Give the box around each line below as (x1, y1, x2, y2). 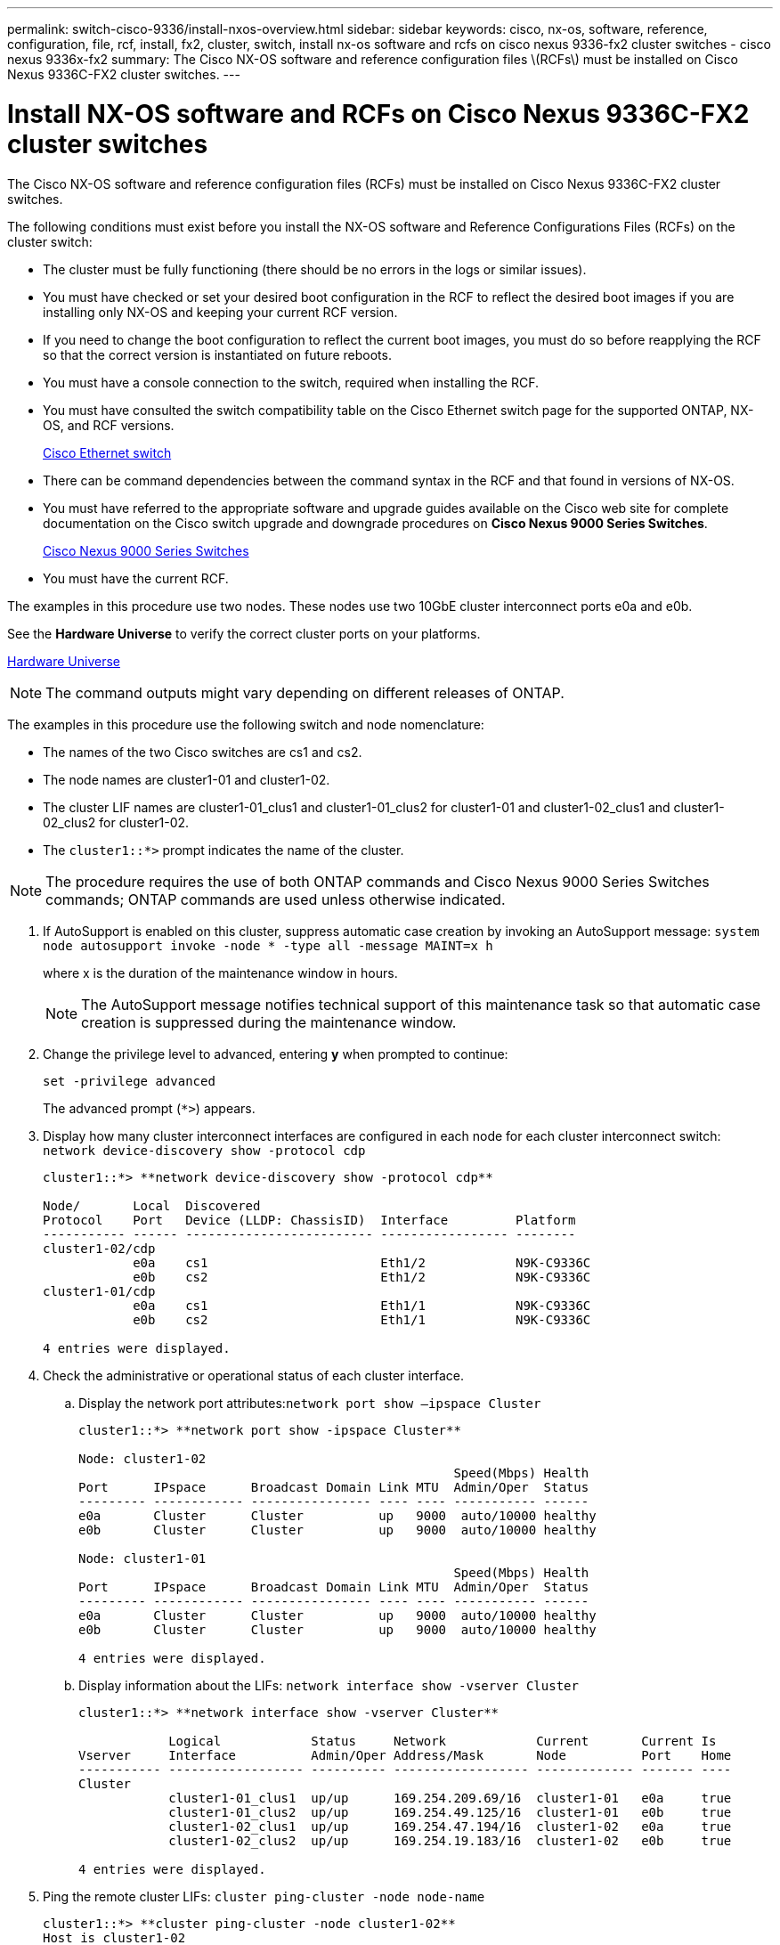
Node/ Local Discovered (43, 1198, 261, 1213)
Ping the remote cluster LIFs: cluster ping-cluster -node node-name (43, 1888, 485, 1904)
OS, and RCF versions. (43, 417, 175, 433)
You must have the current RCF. (43, 570, 229, 586)
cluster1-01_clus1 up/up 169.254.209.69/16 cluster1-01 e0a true (168, 1790, 732, 1805)
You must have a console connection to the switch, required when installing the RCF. (43, 374, 539, 390)
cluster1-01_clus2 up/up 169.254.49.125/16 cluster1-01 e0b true (168, 1804, 732, 1819)
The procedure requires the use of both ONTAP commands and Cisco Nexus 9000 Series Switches (45, 872, 710, 891)
